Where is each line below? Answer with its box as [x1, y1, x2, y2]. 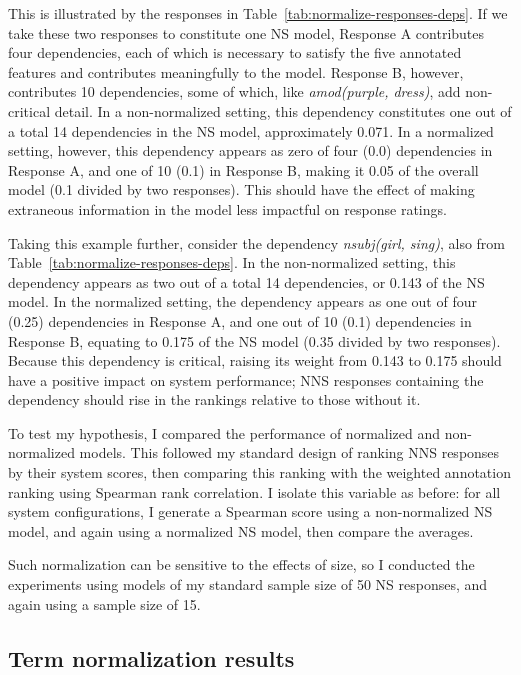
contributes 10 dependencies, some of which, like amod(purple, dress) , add [8, 81, 461, 102]
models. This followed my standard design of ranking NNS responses [79, 442, 500, 463]
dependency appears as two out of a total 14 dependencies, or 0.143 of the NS [8, 271, 485, 292]
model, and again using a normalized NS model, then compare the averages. [8, 520, 474, 541]
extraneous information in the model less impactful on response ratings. [8, 198, 447, 219]
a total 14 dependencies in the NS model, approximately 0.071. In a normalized [8, 120, 494, 141]
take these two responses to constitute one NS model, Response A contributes [8, 22, 485, 43]
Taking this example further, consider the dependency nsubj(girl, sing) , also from [8, 232, 505, 253]
